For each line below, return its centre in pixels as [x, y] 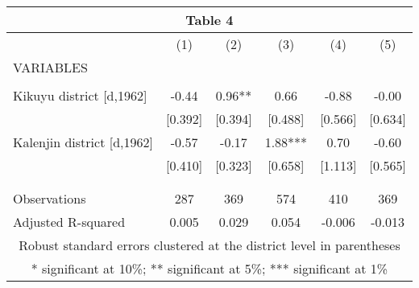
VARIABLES [50, 67]
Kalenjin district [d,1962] [83, 142]
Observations [50, 198]
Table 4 [209, 20]
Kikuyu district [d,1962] [80, 95]
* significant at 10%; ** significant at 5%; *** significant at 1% [209, 268]
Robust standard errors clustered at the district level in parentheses [209, 245]
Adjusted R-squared [69, 222]
